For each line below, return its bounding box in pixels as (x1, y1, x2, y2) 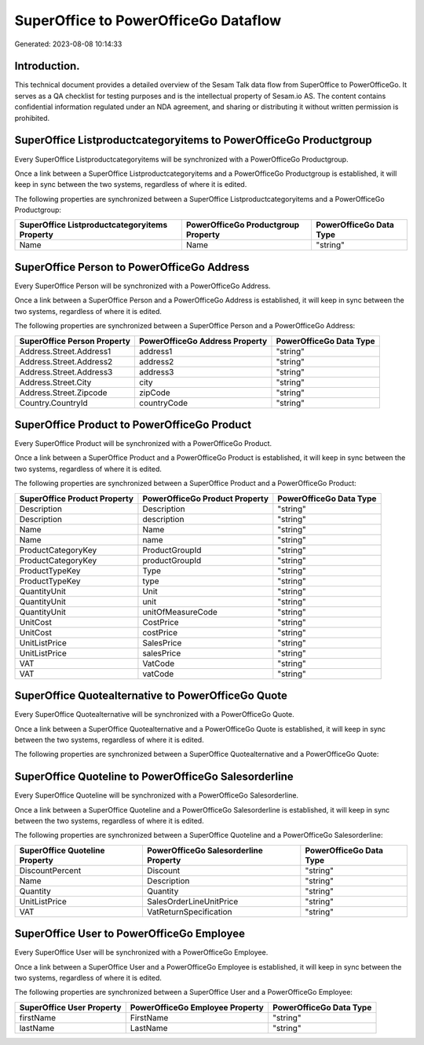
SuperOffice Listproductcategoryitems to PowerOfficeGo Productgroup (14, 133, 372, 147)
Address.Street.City (19, 377, 92, 388)
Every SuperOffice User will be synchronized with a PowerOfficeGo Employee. (14, 948, 269, 957)
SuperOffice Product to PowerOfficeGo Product (14, 418, 251, 431)
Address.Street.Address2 (19, 356, 113, 367)
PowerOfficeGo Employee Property (130, 1002, 265, 1013)
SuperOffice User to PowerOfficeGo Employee (14, 927, 246, 941)
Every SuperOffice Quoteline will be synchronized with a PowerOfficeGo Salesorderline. (14, 791, 298, 800)
